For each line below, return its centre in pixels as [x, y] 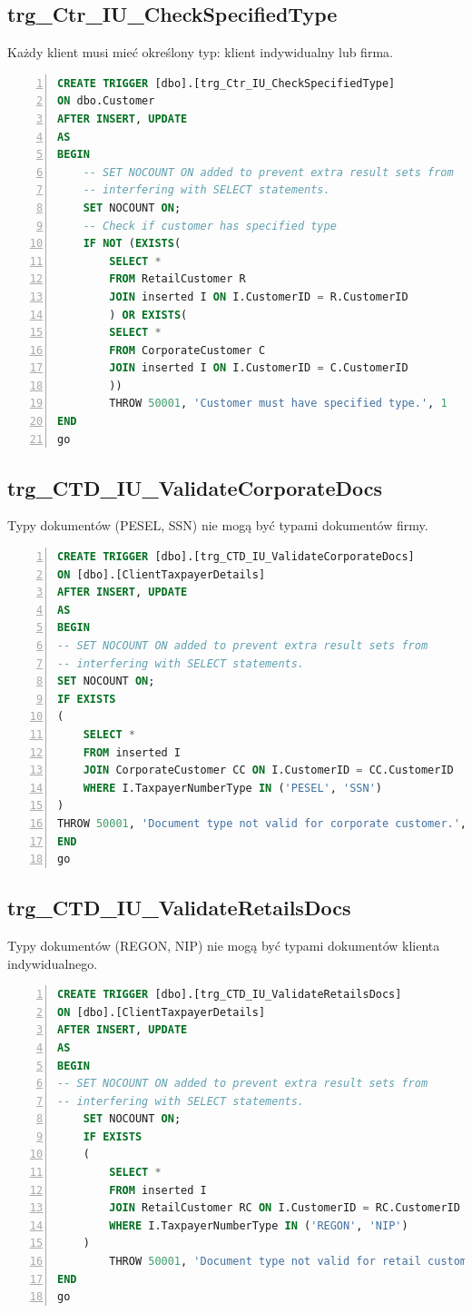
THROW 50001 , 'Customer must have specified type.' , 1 [278, 404]
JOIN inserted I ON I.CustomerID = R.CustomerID [259, 296]
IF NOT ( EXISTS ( [132, 244]
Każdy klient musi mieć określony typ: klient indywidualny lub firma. [200, 52]
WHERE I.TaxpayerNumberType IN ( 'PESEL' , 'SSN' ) [233, 788]
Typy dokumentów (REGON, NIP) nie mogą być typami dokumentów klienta [224, 945]
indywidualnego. [53, 963]
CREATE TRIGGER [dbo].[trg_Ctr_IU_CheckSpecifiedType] [226, 83]
